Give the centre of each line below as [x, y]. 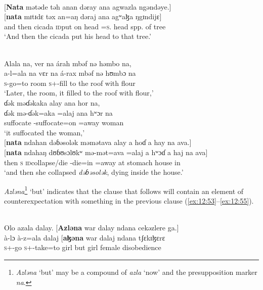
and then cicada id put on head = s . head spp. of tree [85, 26]
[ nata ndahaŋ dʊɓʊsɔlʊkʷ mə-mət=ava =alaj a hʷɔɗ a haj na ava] [106, 152]
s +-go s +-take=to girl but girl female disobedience [83, 247]
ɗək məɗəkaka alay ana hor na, [52, 102]
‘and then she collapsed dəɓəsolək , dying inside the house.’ [94, 172]
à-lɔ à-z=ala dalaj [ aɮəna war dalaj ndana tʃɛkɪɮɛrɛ [85, 237]
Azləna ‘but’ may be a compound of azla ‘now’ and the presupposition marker [137, 272]
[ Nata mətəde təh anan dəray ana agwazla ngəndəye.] [88, 6]
